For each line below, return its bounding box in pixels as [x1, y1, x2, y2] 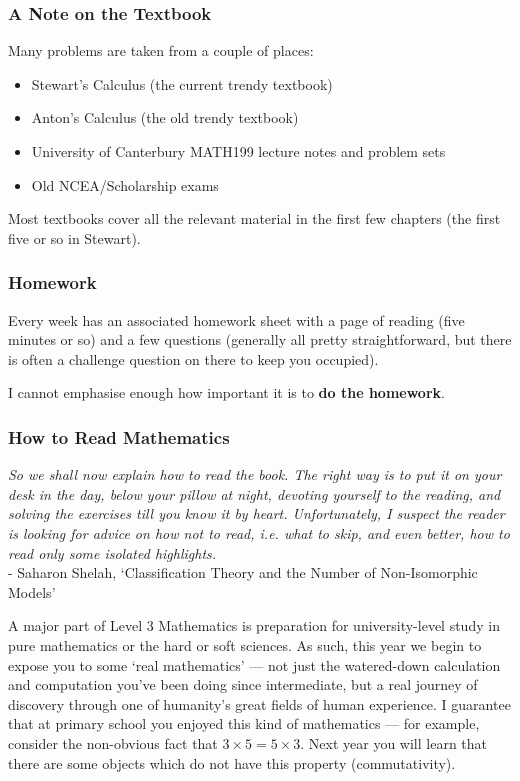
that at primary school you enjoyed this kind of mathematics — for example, [8, 713, 480, 734]
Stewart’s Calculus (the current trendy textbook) [31, 73, 333, 94]
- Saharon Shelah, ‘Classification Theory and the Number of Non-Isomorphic [8, 562, 478, 583]
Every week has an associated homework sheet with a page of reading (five [8, 309, 465, 330]
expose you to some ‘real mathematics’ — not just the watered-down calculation [8, 654, 501, 675]
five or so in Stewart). [8, 227, 141, 248]
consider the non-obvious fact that [8, 732, 218, 753]
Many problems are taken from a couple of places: [8, 40, 314, 61]
